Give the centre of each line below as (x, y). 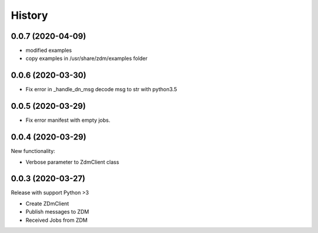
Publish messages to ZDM (57, 212)
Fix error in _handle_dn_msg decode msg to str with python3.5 (101, 89)
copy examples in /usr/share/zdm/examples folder (87, 58)
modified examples (49, 51)
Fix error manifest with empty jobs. (68, 120)
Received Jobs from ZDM (57, 220)
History (29, 15)
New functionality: (33, 151)
